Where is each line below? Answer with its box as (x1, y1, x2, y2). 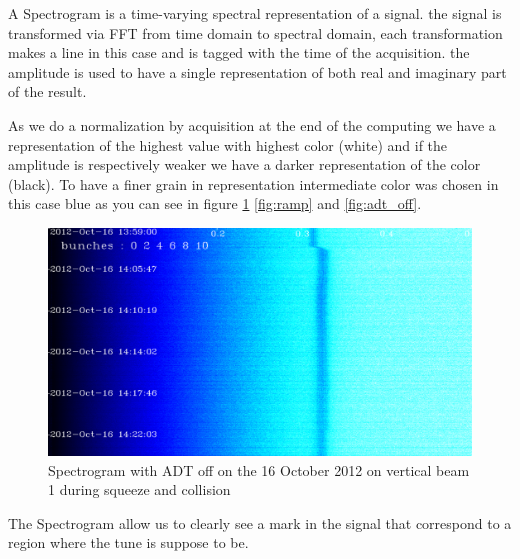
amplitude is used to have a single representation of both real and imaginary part (8, 61, 507, 82)
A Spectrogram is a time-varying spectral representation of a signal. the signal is (8, 3, 502, 23)
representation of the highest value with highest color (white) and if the (8, 134, 448, 155)
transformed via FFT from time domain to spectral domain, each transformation (8, 22, 503, 43)
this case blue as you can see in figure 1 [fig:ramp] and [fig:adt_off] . (8, 193, 422, 214)
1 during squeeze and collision (48, 479, 231, 500)
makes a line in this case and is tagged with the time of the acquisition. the (8, 42, 470, 63)
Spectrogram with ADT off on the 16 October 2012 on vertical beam (48, 459, 470, 480)
